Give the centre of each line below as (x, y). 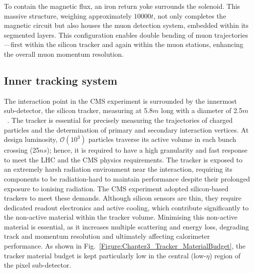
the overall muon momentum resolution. (64, 54)
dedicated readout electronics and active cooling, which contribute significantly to (127, 207)
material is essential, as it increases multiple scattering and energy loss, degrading (127, 226)
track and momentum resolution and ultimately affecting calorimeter (107, 236)
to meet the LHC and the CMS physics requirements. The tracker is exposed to (123, 159)
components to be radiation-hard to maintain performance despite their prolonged (127, 178)
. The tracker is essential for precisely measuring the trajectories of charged (120, 120)
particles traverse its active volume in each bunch (162, 139)
